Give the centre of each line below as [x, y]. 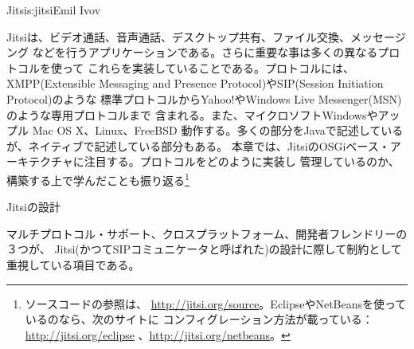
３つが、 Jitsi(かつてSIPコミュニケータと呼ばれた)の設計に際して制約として [204, 249]
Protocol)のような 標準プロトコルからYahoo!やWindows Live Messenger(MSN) [204, 98]
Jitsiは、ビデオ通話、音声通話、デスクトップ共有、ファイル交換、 [178, 36]
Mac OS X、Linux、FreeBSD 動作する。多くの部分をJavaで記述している [218, 130]
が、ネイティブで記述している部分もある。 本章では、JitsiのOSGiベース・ [198, 145]
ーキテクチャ [40, 161]
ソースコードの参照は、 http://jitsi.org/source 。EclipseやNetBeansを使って [216, 303]
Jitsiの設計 [33, 207]
